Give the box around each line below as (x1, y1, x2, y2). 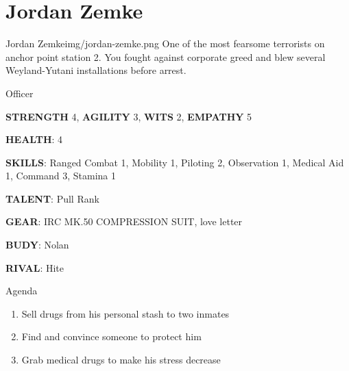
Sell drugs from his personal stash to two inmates (21, 306, 230, 320)
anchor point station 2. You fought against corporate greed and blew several (5, 49, 326, 64)
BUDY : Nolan (5, 238, 69, 252)
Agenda (5, 283, 38, 298)
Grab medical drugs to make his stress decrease (21, 353, 221, 367)
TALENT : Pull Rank (5, 191, 99, 205)
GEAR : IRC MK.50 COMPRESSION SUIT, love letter (5, 214, 243, 229)
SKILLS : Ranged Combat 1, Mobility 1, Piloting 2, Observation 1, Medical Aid (5, 155, 344, 169)
